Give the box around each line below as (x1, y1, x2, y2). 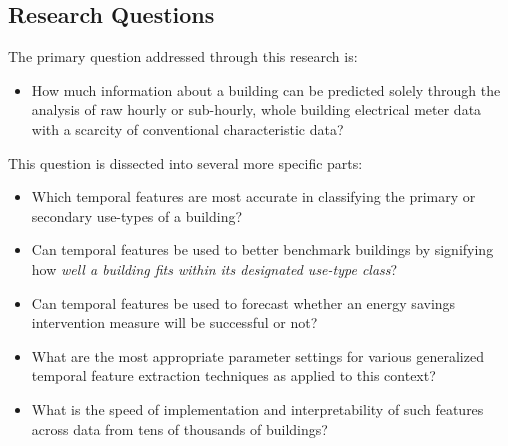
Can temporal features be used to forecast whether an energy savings (31, 292, 456, 313)
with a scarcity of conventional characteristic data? (31, 118, 344, 139)
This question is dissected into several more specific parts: (8, 152, 363, 173)
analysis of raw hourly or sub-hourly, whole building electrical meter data (31, 99, 482, 120)
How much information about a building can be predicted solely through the (31, 79, 501, 100)
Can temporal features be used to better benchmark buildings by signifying (31, 239, 494, 260)
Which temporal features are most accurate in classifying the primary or (31, 186, 476, 207)
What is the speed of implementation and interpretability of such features (31, 398, 484, 419)
